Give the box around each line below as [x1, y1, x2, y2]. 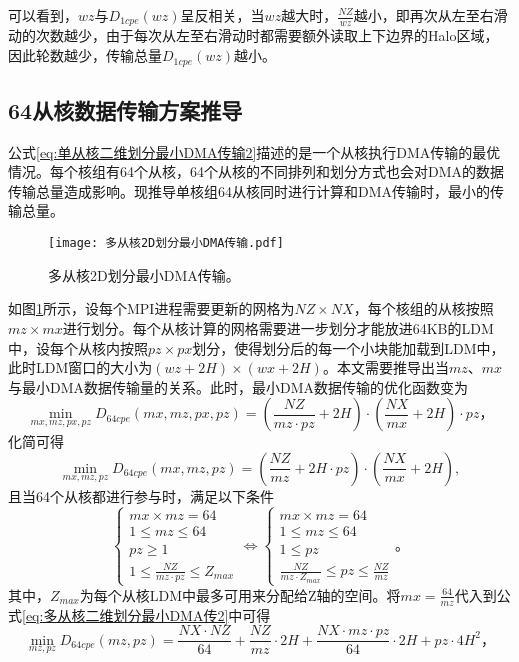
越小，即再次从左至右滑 [353, 5, 508, 25]
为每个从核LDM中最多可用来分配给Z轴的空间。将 [79, 584, 401, 605]
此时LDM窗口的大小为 [8, 357, 153, 378]
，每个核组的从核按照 [353, 298, 494, 319]
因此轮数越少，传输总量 [8, 45, 162, 66]
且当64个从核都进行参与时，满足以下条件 [8, 485, 274, 506]
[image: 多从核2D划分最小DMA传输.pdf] [48, 236, 284, 251]
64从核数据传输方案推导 [8, 94, 243, 125]
